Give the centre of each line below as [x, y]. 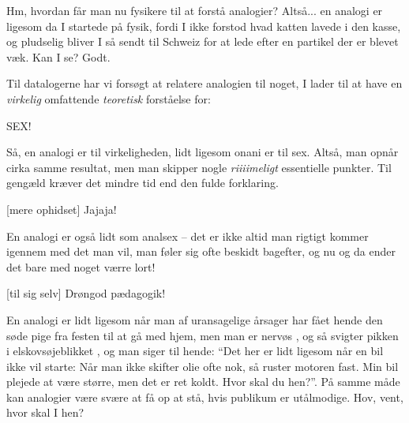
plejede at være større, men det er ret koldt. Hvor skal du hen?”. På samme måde [203, 382]
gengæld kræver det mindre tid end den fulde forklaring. [143, 183]
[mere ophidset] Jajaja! [62, 209]
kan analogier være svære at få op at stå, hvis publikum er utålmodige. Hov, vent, [205, 397]
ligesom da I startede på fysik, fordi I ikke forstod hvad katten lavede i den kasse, [204, 26]
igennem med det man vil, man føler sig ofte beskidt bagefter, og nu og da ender [201, 251]
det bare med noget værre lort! [81, 266]
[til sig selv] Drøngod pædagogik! [86, 293]
